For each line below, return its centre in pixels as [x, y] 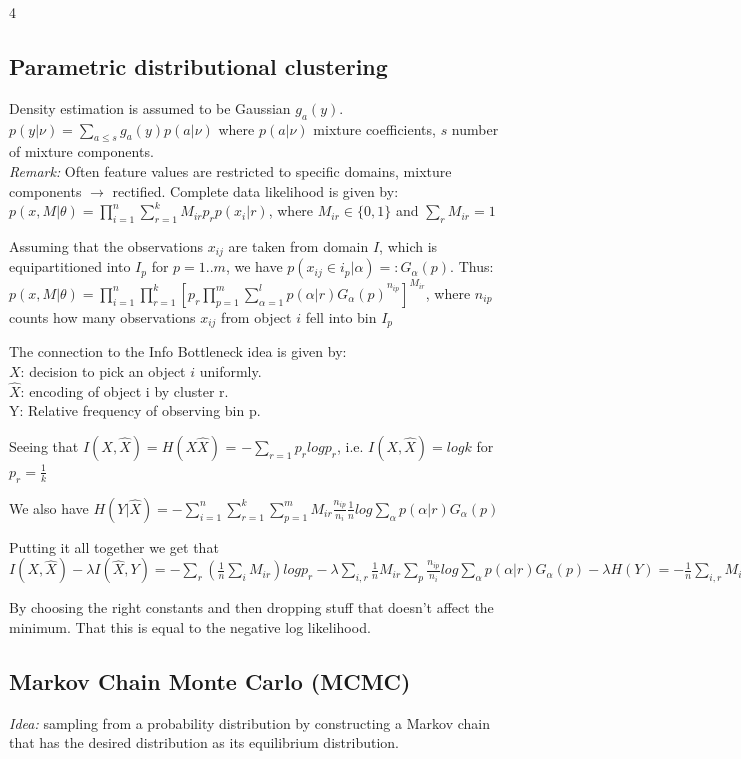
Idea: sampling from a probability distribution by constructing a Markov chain [249, 722]
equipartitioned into [70, 266]
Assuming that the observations [106, 245]
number [475, 128]
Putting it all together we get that [114, 546]
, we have [254, 266]
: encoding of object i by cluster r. [124, 390]
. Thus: [472, 266]
